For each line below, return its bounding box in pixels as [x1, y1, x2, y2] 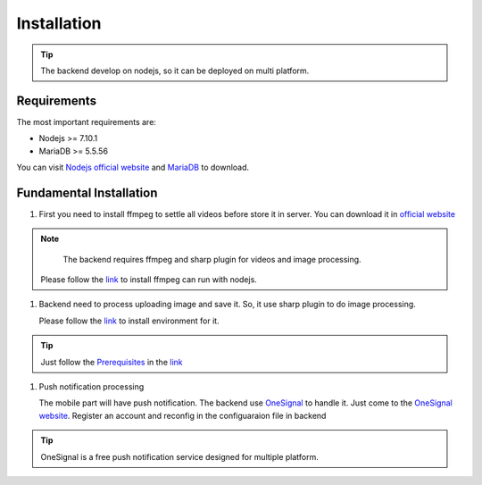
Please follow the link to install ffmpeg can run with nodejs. [40, 274, 258, 285]
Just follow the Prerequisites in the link [40, 356, 183, 367]
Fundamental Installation [16, 185, 158, 200]
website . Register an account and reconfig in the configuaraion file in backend [38, 410, 327, 421]
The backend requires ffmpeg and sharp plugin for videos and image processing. [62, 254, 361, 264]
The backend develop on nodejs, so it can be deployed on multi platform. [40, 65, 310, 76]
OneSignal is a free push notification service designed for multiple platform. [40, 451, 319, 462]
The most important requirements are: [16, 116, 156, 127]
